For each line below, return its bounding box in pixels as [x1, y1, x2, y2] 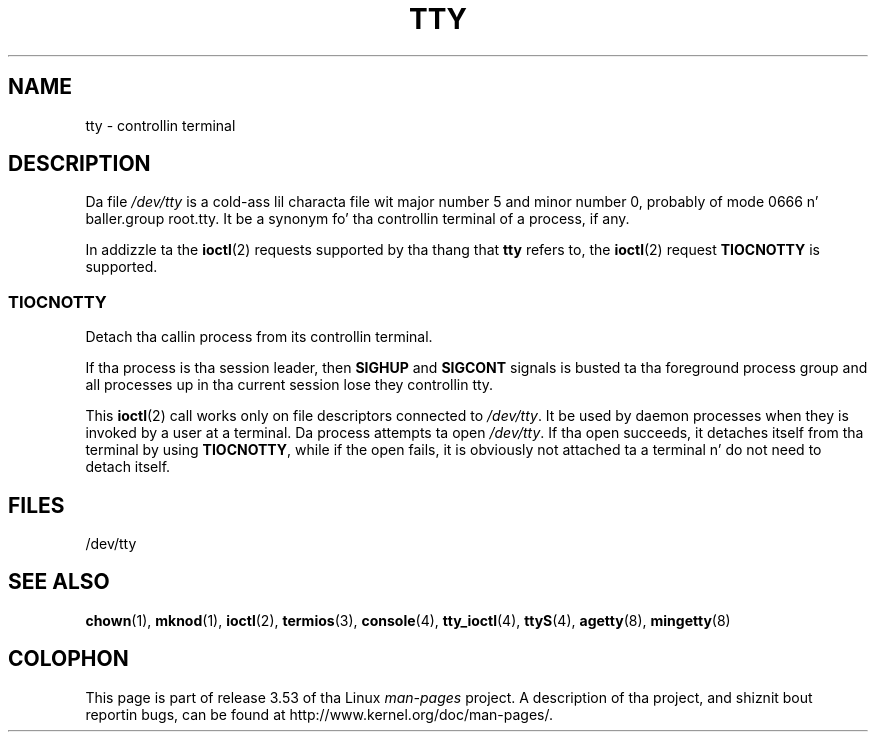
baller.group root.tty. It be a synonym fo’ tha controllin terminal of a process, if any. [85, 210, 630, 228]
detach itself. [85, 458, 171, 476]
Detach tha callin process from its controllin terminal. [85, 328, 433, 346]
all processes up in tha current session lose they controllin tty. [85, 376, 494, 394]
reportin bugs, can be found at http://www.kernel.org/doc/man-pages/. [85, 705, 554, 723]
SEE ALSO [8, 569, 110, 595]
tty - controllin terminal [85, 116, 236, 134]
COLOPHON [8, 646, 129, 672]
